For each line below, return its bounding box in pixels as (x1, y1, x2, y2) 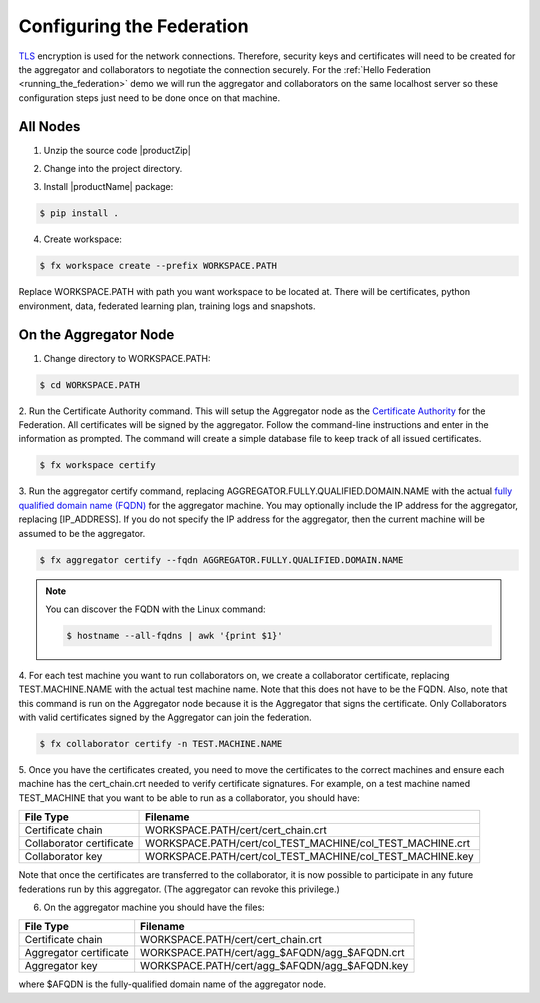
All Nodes (18, 118, 81, 135)
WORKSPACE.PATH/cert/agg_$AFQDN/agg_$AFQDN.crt (140, 946, 405, 960)
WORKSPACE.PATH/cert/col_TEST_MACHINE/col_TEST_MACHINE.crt (145, 836, 470, 850)
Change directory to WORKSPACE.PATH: (43, 352, 211, 364)
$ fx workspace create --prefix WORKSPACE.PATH (39, 260, 277, 272)
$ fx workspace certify (39, 460, 157, 471)
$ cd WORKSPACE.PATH (39, 379, 140, 390)
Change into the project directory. (43, 163, 183, 175)
